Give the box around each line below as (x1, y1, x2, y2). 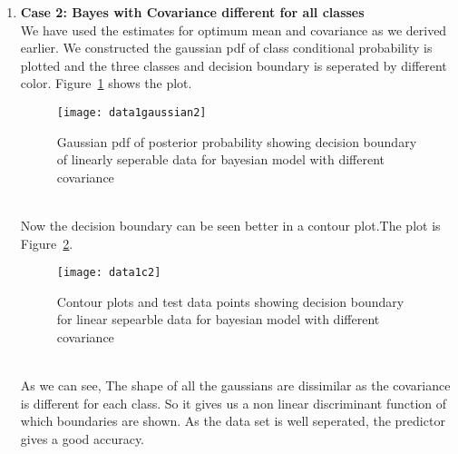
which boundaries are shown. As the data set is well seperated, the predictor (20, 411, 445, 430)
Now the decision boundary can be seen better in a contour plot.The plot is (20, 216, 441, 234)
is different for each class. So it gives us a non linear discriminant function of (20, 393, 447, 412)
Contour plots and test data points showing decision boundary (56, 291, 404, 311)
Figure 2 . (20, 233, 73, 252)
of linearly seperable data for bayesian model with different (56, 150, 385, 169)
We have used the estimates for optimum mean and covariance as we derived (20, 20, 447, 39)
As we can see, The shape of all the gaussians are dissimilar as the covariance (20, 376, 451, 395)
